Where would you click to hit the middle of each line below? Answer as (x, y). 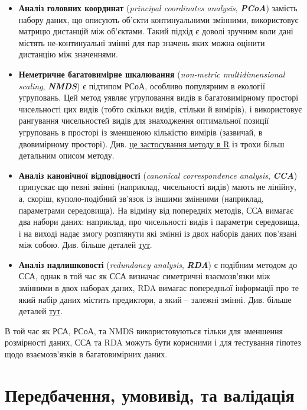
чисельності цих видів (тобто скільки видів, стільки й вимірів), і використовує (160, 109)
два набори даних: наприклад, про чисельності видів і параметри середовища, (159, 222)
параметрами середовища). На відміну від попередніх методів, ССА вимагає (156, 210)
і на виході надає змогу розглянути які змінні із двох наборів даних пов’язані (158, 233)
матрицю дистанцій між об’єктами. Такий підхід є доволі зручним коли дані (156, 31)
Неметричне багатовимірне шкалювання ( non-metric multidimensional (152, 74)
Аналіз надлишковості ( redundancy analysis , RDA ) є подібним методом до (158, 264)
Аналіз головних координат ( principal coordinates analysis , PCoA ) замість (158, 8)
